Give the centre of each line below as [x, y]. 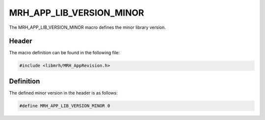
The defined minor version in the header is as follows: [63, 93]
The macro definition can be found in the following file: [65, 53]
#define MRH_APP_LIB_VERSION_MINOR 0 [65, 106]
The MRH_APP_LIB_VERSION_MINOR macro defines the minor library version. [88, 27]
